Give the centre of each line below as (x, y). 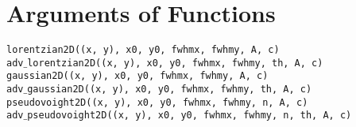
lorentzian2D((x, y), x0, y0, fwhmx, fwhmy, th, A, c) (175, 63)
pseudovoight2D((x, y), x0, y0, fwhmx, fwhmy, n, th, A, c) (190, 116)
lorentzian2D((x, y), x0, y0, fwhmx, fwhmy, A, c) (143, 50)
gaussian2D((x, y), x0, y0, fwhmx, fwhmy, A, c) (137, 76)
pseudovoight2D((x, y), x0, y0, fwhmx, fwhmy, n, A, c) (157, 102)
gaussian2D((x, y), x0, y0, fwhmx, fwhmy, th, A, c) (170, 90)
